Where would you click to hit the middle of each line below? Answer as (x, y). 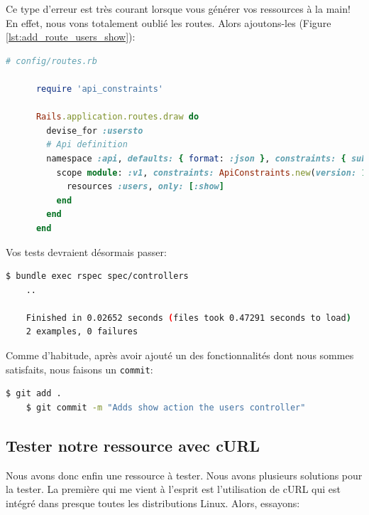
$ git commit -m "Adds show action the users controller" (166, 407)
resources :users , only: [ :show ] (145, 187)
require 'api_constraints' (99, 89)
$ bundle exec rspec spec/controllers (97, 276)
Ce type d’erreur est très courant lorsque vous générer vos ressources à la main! (178, 9)
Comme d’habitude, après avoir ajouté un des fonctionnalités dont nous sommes (180, 355)
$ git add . (34, 394)
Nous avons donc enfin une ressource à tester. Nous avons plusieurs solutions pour (184, 475)
